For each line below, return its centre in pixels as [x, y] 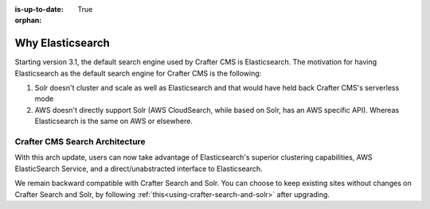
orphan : [28, 21]
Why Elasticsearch [63, 43]
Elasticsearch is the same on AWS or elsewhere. [113, 121]
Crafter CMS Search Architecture [80, 141]
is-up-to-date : [39, 9]
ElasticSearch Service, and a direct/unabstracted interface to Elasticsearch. [139, 168]
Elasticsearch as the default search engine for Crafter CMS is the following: [138, 73]
